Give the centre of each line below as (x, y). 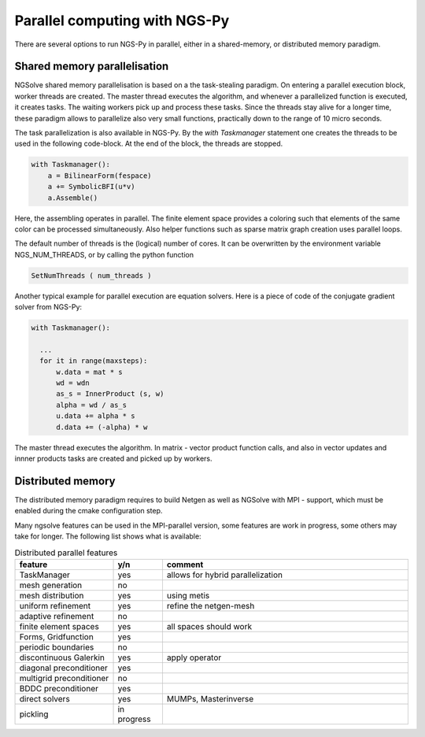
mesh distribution (52, 595)
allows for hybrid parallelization (225, 575)
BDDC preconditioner (59, 688)
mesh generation (51, 585)
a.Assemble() (73, 198)
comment (185, 565)
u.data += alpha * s (96, 416)
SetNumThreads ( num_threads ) (92, 275)
